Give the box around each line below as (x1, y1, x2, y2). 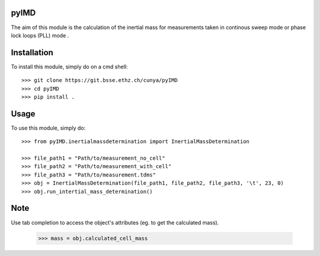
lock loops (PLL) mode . (11, 31, 69, 39)
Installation (11, 48, 53, 58)
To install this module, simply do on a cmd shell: (11, 63, 128, 70)
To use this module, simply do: (11, 124, 86, 131)
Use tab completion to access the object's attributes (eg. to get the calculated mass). (11, 219, 219, 226)
